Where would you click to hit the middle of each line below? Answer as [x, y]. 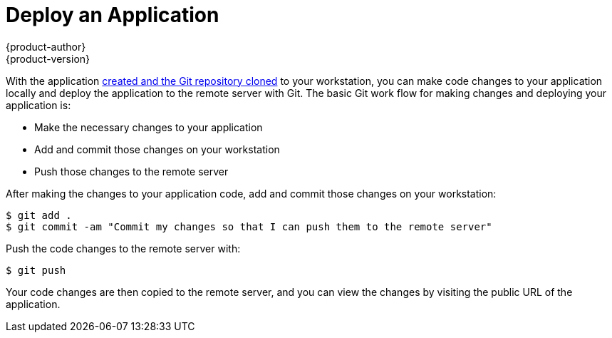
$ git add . [39, 215]
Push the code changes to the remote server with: [123, 248]
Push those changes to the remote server [131, 171]
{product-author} [46, 46]
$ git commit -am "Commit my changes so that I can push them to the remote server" [249, 226]
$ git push [36, 270]
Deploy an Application [113, 15]
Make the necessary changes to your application [149, 127]
